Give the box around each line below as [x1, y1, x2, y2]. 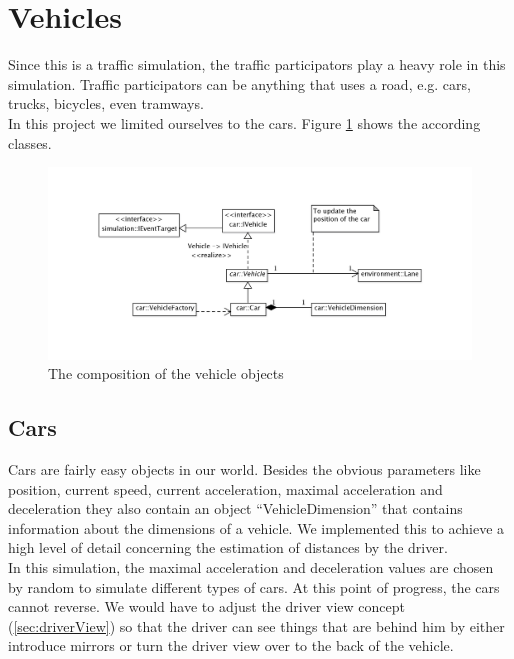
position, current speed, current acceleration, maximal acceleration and [8, 478, 443, 499]
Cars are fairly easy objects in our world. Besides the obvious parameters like [8, 459, 481, 480]
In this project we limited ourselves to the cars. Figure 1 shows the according [8, 112, 481, 133]
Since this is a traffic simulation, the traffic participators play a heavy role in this [8, 54, 506, 75]
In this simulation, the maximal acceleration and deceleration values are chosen [8, 556, 494, 577]
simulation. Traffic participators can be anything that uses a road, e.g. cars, [8, 73, 471, 94]
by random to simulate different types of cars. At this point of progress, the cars [8, 576, 500, 597]
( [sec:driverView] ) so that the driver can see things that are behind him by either [8, 615, 505, 636]
